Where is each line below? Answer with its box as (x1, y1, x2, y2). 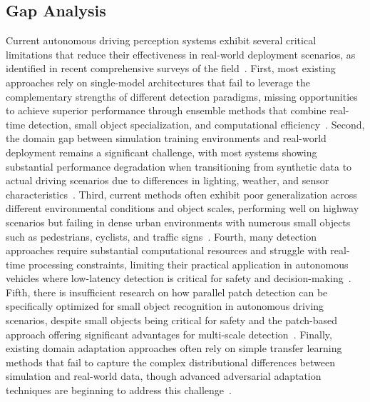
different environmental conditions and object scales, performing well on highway (6, 201, 359, 216)
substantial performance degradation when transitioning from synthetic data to (6, 159, 352, 174)
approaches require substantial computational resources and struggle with (6, 243, 327, 258)
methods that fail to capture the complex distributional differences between (6, 354, 335, 369)
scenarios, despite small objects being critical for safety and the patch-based (6, 313, 337, 328)
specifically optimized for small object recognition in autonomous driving (6, 298, 324, 313)
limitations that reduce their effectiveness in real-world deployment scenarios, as (6, 46, 356, 61)
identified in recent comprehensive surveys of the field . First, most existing (6, 61, 336, 76)
